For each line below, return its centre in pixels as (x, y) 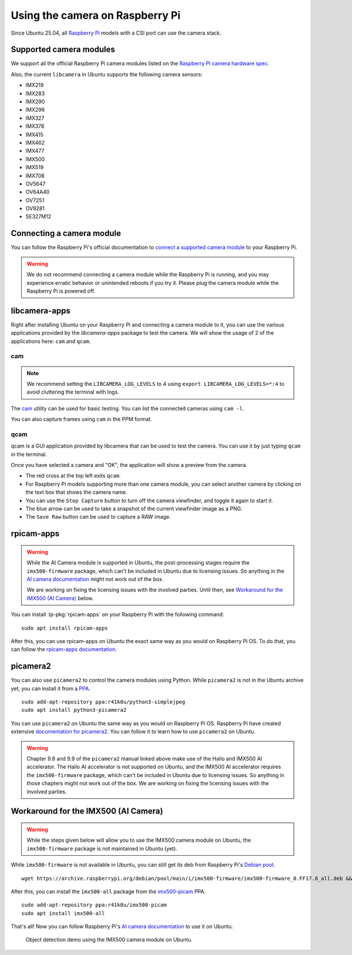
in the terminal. (29, 454)
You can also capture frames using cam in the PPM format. (82, 419)
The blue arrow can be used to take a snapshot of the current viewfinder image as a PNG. (134, 509)
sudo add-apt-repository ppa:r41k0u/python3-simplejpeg (103, 702)
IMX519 (35, 167)
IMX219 (35, 85)
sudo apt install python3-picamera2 (74, 710)
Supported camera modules (63, 50)
